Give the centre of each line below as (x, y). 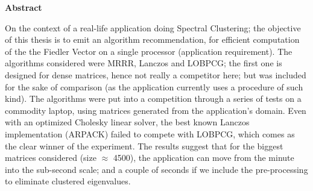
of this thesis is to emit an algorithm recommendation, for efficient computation (152, 39)
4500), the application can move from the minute (204, 158)
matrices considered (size (51, 158)
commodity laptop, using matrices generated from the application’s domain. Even (156, 110)
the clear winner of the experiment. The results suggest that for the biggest (144, 146)
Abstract (24, 7)
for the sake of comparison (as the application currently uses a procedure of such (154, 86)
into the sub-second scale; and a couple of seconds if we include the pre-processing (156, 169)
